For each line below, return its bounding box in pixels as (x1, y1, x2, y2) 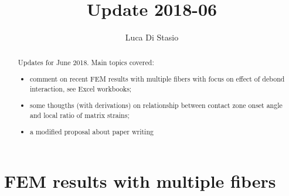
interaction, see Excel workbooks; (30, 83, 132, 93)
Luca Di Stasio (125, 31, 179, 43)
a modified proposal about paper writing (30, 127, 154, 137)
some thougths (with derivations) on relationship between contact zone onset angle (30, 100, 283, 110)
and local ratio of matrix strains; (30, 110, 130, 120)
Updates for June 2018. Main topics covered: (18, 57, 154, 67)
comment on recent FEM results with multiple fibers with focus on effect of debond (30, 74, 285, 84)
